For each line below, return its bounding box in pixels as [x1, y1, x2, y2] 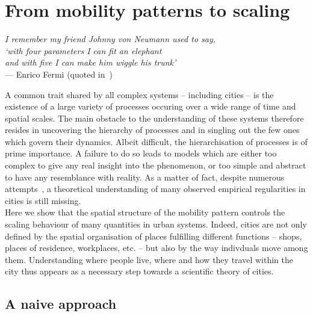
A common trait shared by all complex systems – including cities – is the [5, 88, 274, 101]
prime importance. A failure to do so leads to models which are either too [5, 147, 277, 160]
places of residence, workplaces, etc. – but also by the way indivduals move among [5, 241, 308, 254]
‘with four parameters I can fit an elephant [5, 44, 162, 57]
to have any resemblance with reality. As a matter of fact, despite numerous [5, 170, 285, 183]
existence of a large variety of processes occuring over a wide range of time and [5, 100, 296, 113]
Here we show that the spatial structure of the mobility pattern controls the [5, 206, 285, 218]
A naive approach [5, 294, 117, 313]
